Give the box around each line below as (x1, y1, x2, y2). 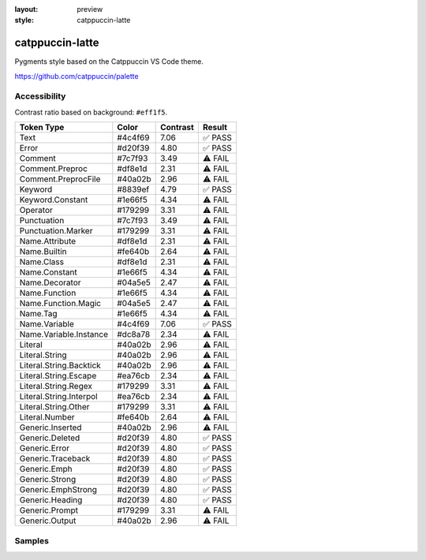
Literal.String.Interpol (19, 391, 98, 402)
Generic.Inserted (19, 422, 82, 433)
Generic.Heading (19, 495, 83, 506)
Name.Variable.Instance (19, 329, 108, 340)
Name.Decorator (19, 277, 82, 288)
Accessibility (14, 91, 66, 102)
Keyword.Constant (19, 194, 88, 205)
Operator (19, 205, 53, 216)
